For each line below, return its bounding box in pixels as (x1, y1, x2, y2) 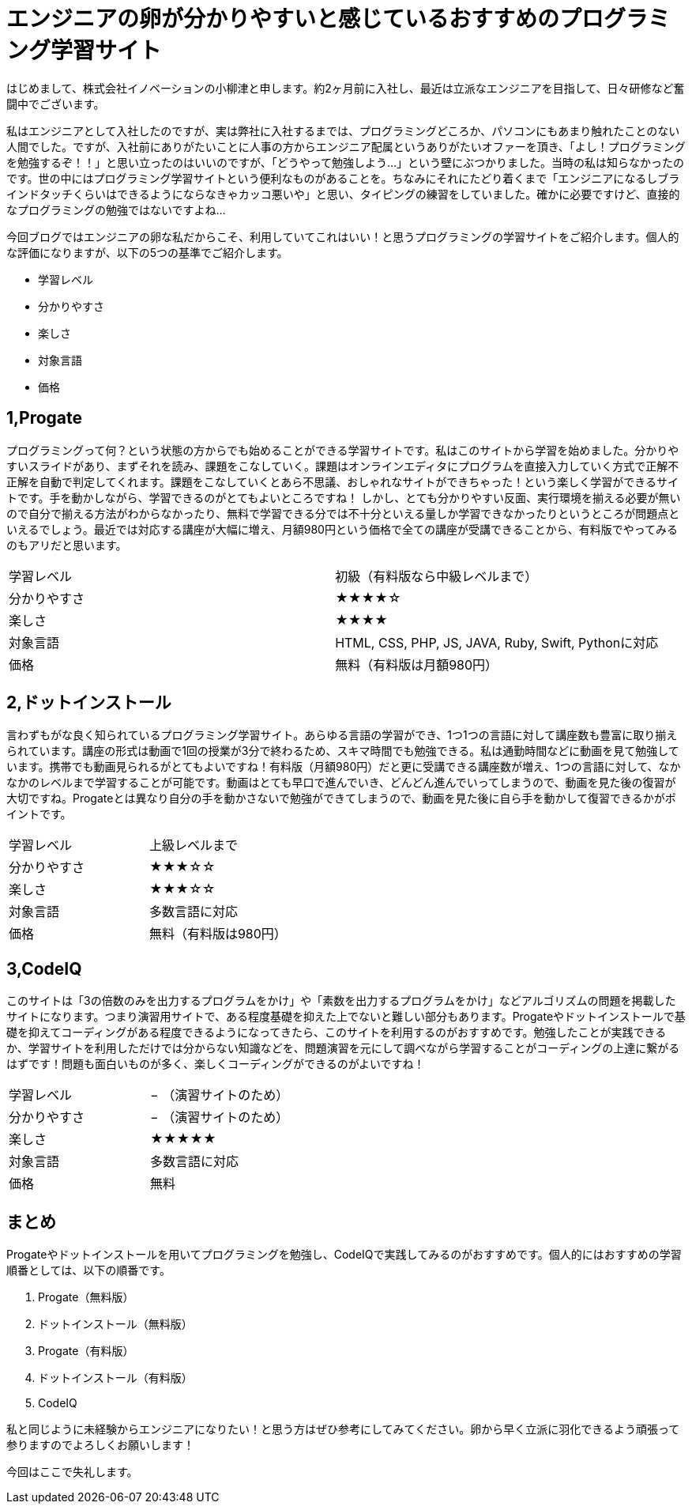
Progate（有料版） (38, 1344, 134, 1358)
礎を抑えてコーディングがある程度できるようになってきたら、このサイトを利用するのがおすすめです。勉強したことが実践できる (6, 1025, 667, 1040)
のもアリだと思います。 (6, 538, 127, 552)
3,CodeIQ (6, 958, 82, 979)
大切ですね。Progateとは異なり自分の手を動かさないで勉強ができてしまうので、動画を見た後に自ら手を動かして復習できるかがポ (6, 791, 676, 806)
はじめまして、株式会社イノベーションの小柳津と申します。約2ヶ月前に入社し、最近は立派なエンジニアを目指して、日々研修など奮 (6, 81, 685, 95)
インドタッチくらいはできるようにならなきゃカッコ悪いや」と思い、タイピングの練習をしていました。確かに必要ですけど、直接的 (6, 187, 680, 201)
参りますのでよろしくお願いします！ (6, 1438, 194, 1452)
